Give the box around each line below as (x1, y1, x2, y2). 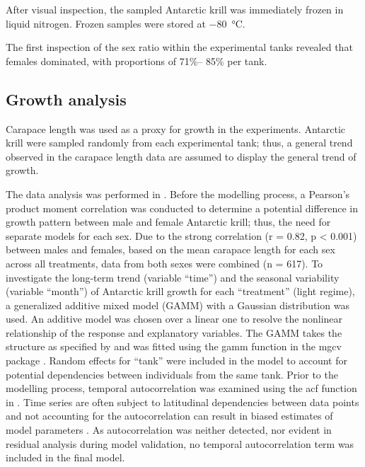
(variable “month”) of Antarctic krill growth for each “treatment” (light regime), (6, 284, 355, 299)
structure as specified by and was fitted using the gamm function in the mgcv (6, 339, 342, 354)
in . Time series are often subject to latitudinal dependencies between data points (6, 394, 359, 409)
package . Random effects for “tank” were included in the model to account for (6, 353, 347, 368)
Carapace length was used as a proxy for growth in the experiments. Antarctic (6, 121, 346, 136)
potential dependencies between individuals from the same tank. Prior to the (6, 367, 338, 381)
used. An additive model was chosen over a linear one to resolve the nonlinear (6, 311, 343, 326)
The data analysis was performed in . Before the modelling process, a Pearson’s (6, 186, 350, 201)
